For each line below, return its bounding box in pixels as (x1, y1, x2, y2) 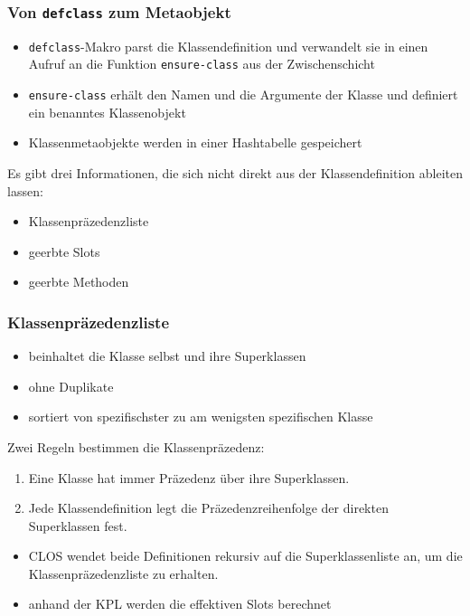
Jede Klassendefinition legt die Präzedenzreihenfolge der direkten (28, 498, 389, 517)
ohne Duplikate (28, 376, 114, 395)
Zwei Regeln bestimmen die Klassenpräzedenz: (7, 437, 265, 456)
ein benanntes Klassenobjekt (28, 102, 186, 121)
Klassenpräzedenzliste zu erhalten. (28, 564, 219, 583)
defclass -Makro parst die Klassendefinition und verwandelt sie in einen (28, 36, 428, 55)
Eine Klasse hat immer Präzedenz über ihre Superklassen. (28, 468, 350, 487)
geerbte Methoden (28, 272, 129, 291)
